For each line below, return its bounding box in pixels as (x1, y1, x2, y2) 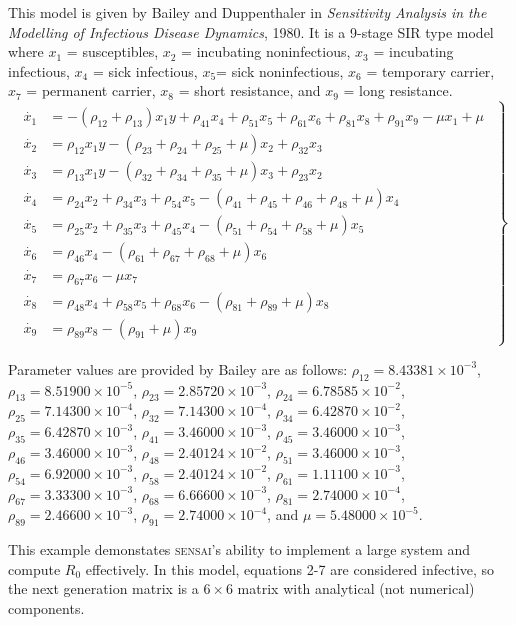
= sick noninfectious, (216, 60, 344, 81)
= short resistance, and (178, 80, 321, 101)
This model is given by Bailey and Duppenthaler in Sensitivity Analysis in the (8, 2, 487, 22)
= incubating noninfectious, (181, 41, 351, 62)
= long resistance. (343, 80, 453, 101)
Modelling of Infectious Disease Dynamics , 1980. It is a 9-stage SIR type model (8, 21, 494, 42)
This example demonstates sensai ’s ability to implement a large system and (8, 539, 471, 560)
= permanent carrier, (26, 80, 156, 101)
